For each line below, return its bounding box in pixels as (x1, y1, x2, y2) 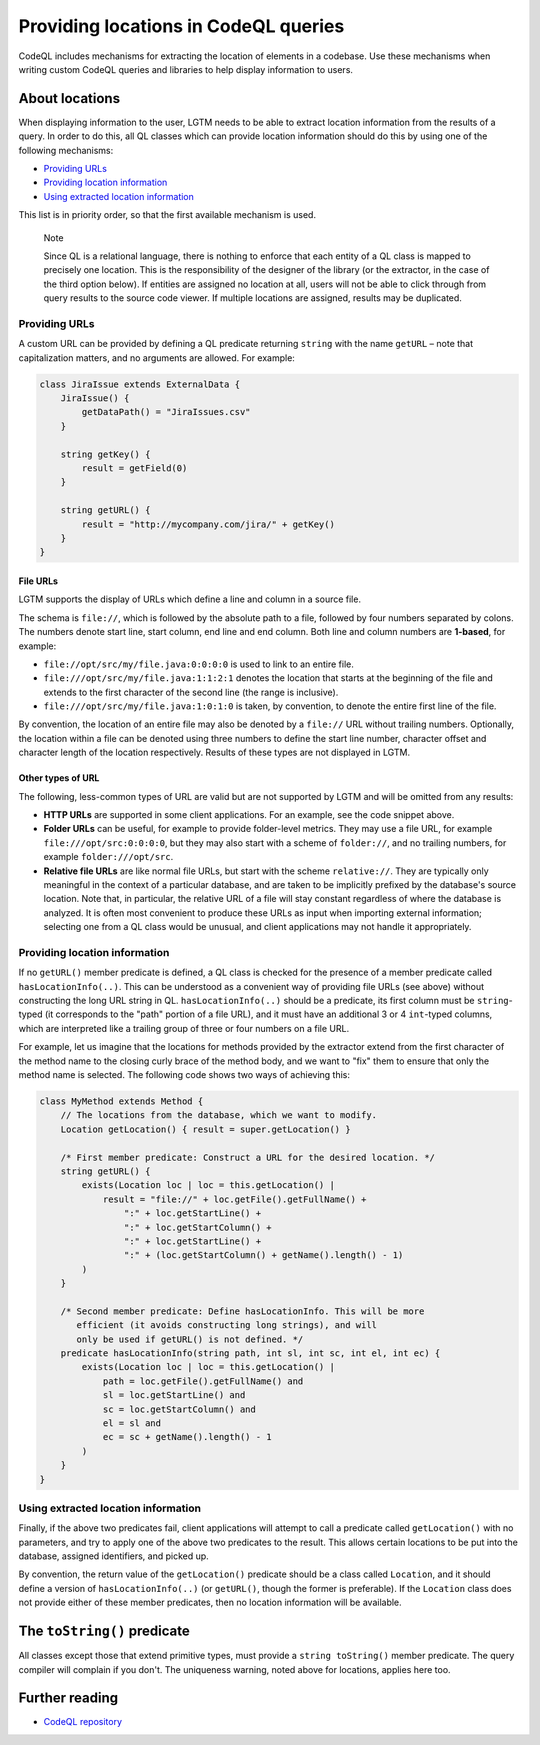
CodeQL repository (43, 1716, 123, 1728)
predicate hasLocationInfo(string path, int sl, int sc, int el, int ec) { (60, 1348, 441, 1359)
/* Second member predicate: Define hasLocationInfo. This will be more (60, 1305, 425, 1317)
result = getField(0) (81, 463, 188, 474)
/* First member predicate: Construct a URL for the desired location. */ (60, 1151, 435, 1163)
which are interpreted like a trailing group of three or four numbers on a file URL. (18, 1022, 350, 1034)
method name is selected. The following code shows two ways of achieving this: (18, 1069, 350, 1081)
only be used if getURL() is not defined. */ (76, 1333, 304, 1345)
